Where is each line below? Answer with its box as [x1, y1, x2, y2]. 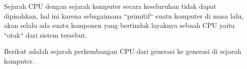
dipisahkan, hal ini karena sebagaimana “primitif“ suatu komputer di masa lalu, [4, 10, 244, 21]
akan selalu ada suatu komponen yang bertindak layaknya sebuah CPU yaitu [4, 20, 235, 30]
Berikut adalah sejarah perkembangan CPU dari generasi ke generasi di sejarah [4, 46, 241, 56]
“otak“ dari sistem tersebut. [4, 29, 87, 40]
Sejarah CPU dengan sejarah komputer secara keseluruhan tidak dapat [4, 1, 216, 11]
